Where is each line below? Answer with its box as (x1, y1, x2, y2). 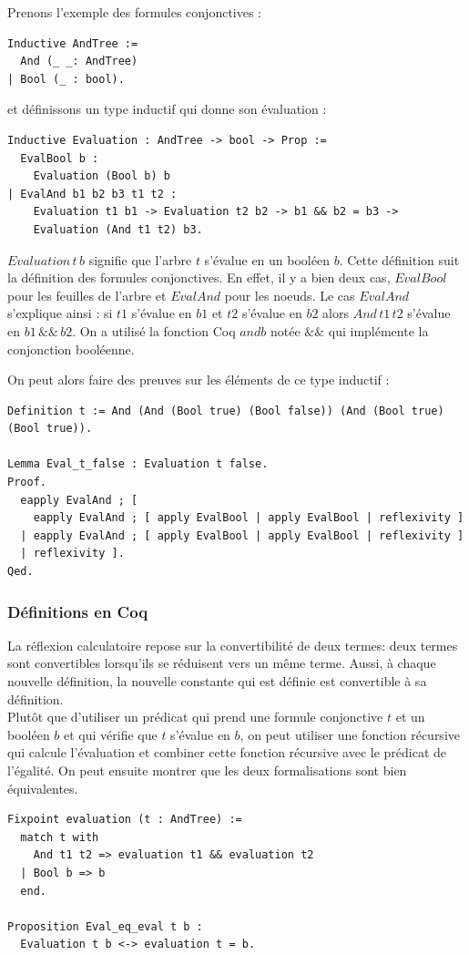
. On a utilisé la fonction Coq (72, 321, 236, 340)
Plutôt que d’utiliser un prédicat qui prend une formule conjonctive (7, 707, 383, 726)
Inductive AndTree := (7, 36, 138, 50)
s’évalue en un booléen (204, 250, 330, 269)
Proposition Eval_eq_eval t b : (7, 919, 203, 933)
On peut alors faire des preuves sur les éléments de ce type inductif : (7, 370, 390, 389)
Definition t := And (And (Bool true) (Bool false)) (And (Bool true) (7, 404, 444, 417)
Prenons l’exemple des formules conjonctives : (7, 3, 262, 21)
